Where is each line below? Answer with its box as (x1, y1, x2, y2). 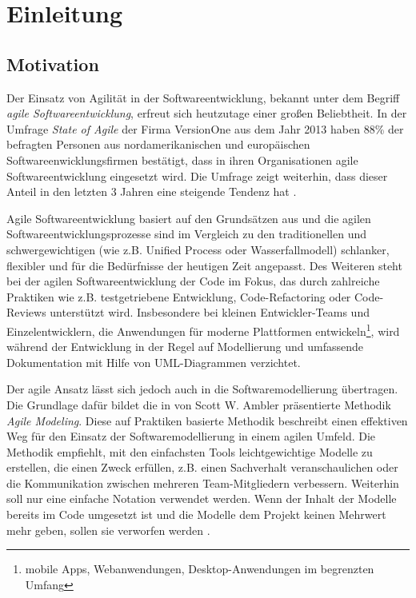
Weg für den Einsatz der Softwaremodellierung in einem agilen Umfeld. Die (6, 428, 376, 445)
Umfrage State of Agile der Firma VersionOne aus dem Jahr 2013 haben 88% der (6, 120, 404, 137)
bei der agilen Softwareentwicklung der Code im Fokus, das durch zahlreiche (6, 273, 380, 289)
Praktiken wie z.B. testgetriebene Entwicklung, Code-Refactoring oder (6, 288, 351, 305)
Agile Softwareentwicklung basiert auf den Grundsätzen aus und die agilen (6, 209, 371, 226)
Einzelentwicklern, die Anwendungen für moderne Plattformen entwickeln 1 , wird (6, 320, 400, 339)
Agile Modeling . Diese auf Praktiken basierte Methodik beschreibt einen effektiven (6, 412, 408, 429)
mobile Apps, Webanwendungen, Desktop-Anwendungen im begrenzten (25, 560, 374, 577)
